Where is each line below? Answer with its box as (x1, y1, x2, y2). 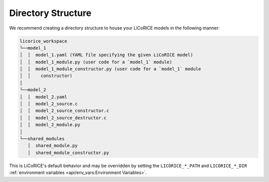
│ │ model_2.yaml (19, 94, 67, 100)
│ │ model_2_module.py (19, 122, 81, 128)
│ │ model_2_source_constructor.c (19, 108, 110, 114)
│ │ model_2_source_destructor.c (19, 115, 107, 121)
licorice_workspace (19, 38, 67, 44)
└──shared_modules (19, 136, 65, 142)
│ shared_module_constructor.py (27, 150, 110, 156)
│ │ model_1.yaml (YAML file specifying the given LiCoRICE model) (19, 52, 193, 58)
